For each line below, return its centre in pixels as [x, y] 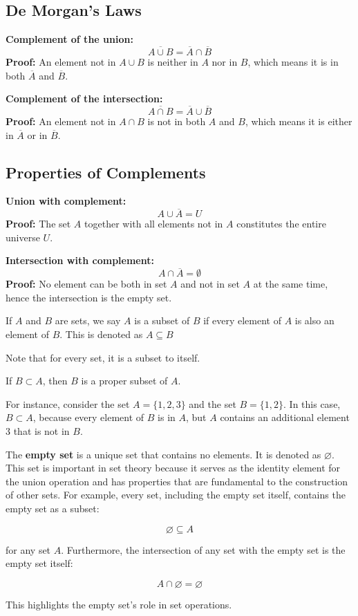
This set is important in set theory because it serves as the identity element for [173, 468]
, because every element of [88, 417]
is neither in [173, 62]
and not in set [210, 284]
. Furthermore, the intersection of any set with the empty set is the [203, 549]
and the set [213, 403]
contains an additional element [285, 417]
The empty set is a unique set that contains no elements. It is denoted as [163, 454]
